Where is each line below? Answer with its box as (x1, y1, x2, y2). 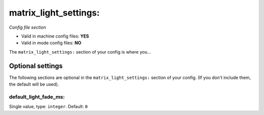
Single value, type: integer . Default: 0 (9, 104, 88, 110)
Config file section (9, 24, 46, 30)
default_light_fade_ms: (9, 93, 65, 100)
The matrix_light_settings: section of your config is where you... (9, 49, 151, 55)
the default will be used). (9, 81, 59, 87)
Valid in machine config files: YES (21, 33, 89, 39)
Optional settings (9, 61, 63, 70)
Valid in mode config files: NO (21, 40, 82, 46)
